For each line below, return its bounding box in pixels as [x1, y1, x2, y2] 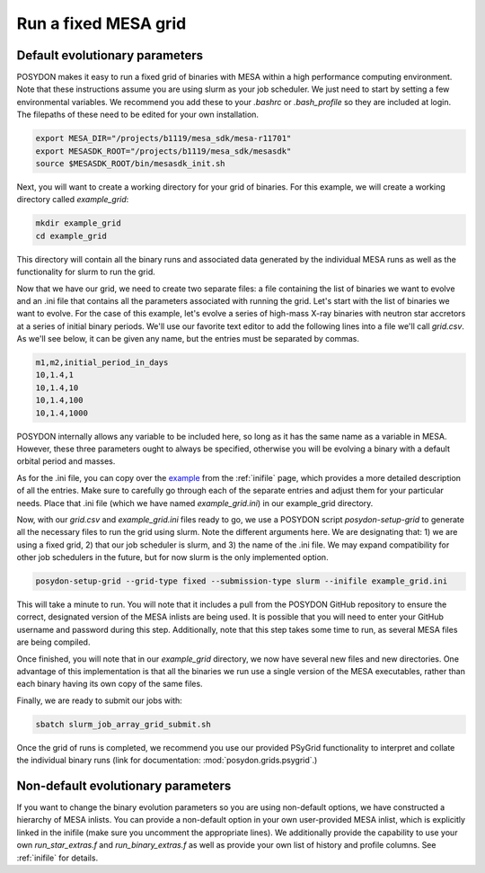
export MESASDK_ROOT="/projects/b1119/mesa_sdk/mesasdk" [35, 146, 292, 156]
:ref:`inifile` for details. [16, 852, 99, 863]
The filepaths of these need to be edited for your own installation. [16, 109, 260, 120]
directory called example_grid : [16, 194, 129, 205]
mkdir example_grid [35, 218, 121, 228]
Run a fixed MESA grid [16, 13, 187, 33]
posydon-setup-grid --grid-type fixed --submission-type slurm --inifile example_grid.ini [35, 576, 448, 586]
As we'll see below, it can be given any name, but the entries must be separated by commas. [16, 334, 359, 344]
